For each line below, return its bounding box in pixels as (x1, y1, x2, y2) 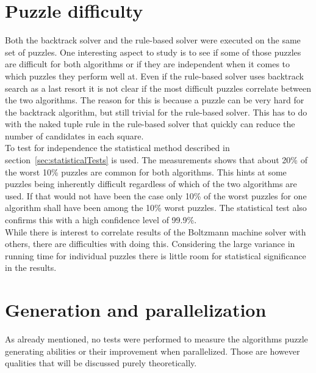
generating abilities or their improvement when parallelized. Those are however (5, 344, 300, 357)
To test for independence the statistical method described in (5, 141, 230, 154)
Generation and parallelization (5, 297, 267, 322)
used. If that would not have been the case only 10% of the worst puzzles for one (5, 189, 307, 202)
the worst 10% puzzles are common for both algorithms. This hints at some (5, 165, 287, 178)
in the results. (5, 261, 57, 274)
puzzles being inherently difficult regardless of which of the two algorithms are (5, 177, 297, 190)
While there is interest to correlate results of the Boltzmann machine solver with (5, 225, 306, 238)
